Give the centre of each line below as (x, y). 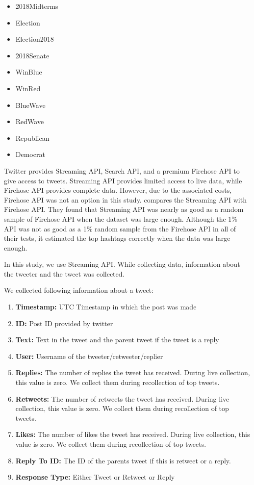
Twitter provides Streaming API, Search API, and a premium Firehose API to (122, 170)
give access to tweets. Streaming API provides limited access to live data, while (123, 180)
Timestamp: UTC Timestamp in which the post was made (106, 307)
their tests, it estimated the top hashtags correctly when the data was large (117, 238)
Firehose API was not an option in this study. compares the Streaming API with (125, 199)
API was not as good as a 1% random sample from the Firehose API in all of (120, 228)
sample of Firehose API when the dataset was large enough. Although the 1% (121, 218)
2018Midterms (37, 6)
